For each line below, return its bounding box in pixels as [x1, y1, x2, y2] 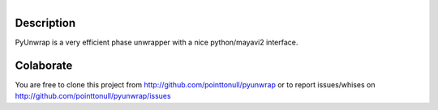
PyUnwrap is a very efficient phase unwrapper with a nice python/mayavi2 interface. [15, 37, 298, 48]
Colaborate [15, 58, 73, 72]
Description [15, 16, 76, 30]
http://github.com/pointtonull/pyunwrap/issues [15, 91, 171, 101]
